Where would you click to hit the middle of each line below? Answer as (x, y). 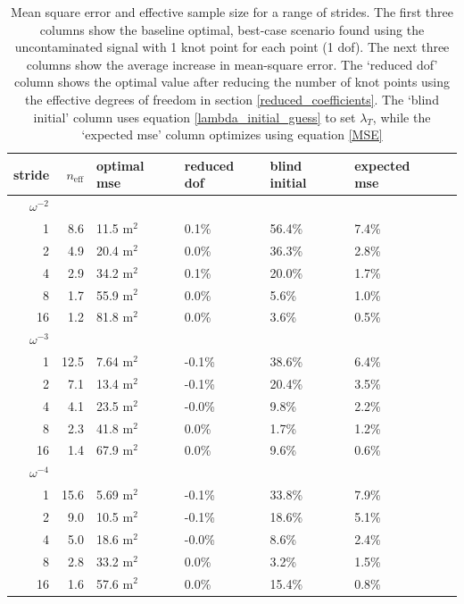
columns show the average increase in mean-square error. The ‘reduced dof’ (232, 64)
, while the (402, 117)
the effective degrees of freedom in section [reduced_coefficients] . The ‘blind (232, 99)
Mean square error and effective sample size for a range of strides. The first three (232, 12)
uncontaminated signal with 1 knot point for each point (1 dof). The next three (232, 47)
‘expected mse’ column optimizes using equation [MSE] (232, 134)
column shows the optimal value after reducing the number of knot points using (232, 82)
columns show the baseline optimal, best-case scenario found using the (232, 29)
